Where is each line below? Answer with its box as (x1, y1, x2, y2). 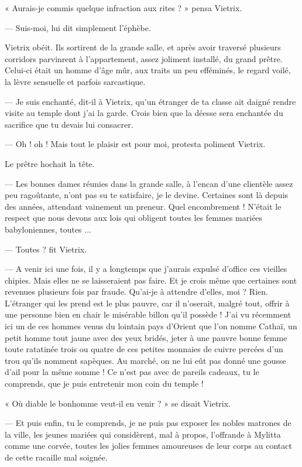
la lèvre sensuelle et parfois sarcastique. (5, 75, 146, 87)
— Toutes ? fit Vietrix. (5, 243, 87, 255)
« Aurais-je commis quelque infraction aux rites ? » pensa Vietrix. (5, 2, 242, 13)
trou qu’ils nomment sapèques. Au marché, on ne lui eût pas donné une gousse (5, 354, 286, 366)
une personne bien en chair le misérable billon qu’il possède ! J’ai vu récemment (5, 308, 291, 321)
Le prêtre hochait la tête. (5, 157, 95, 169)
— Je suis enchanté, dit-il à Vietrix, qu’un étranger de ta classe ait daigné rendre (5, 95, 296, 107)
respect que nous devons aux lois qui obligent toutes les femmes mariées (5, 212, 263, 224)
